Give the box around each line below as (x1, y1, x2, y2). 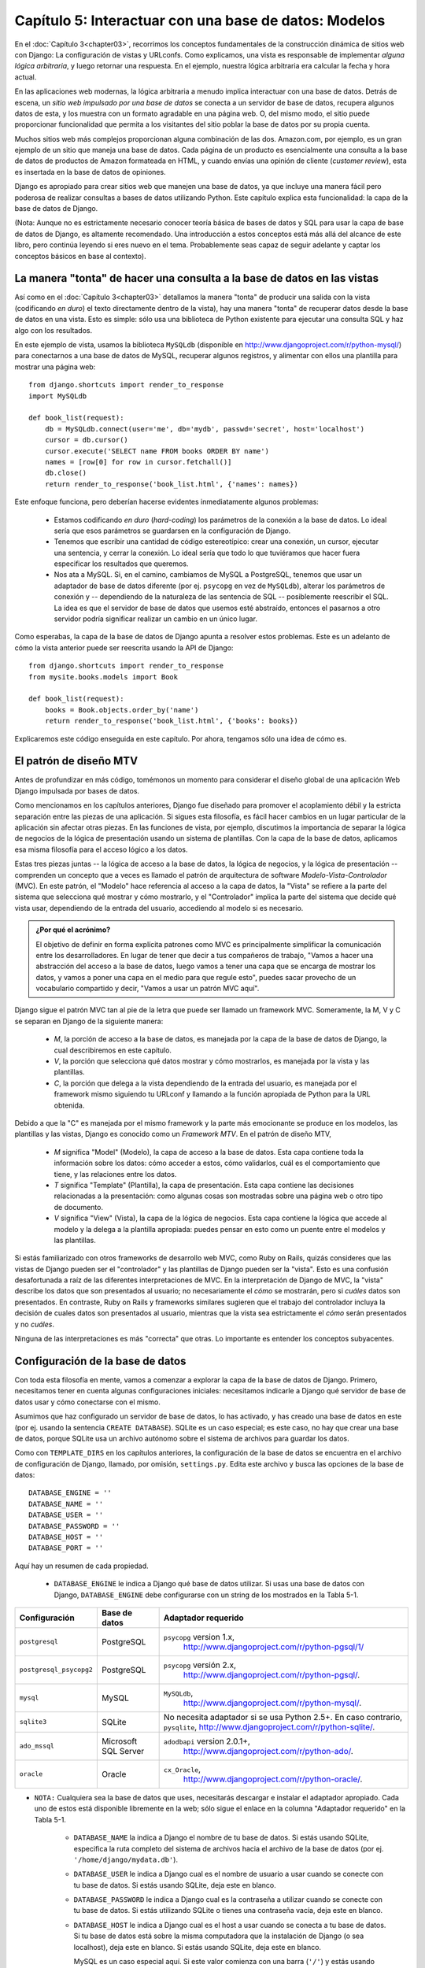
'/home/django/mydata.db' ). (73, 1855, 179, 1864)
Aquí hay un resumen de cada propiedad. (14, 1561, 149, 1570)
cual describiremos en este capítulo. (54, 1045, 172, 1055)
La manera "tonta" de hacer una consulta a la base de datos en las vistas (14, 272, 379, 285)
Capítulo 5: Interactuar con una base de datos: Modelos (14, 12, 386, 29)
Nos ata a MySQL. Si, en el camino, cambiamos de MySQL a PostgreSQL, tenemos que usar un (54, 570, 362, 579)
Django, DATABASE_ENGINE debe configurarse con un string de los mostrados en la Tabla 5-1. (54, 1590, 359, 1600)
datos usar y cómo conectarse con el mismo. (14, 1397, 161, 1407)
